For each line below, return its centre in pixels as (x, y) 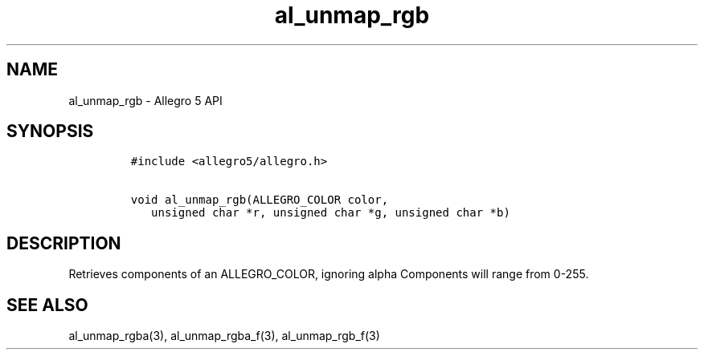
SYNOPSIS (50, 131)
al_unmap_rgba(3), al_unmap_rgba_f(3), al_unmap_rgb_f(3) (224, 336)
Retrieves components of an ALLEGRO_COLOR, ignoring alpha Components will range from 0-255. (329, 274)
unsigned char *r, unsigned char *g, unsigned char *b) (331, 213)
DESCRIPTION (64, 243)
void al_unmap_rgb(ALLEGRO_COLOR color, (260, 200)
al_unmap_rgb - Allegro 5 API (145, 100)
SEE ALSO (47, 305)
